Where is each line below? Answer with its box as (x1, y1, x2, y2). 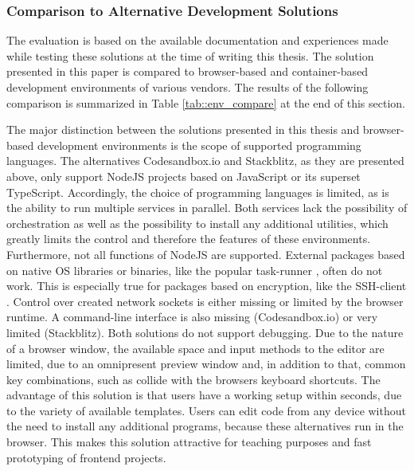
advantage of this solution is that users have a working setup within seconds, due (6, 387, 402, 403)
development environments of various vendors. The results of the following (6, 79, 369, 95)
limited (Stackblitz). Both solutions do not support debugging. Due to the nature (6, 324, 404, 340)
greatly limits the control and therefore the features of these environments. (6, 230, 371, 247)
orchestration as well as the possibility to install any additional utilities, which (6, 214, 389, 231)
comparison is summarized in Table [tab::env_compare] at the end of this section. (6, 94, 406, 111)
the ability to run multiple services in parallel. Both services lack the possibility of (6, 199, 408, 216)
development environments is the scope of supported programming (37, 136, 361, 153)
